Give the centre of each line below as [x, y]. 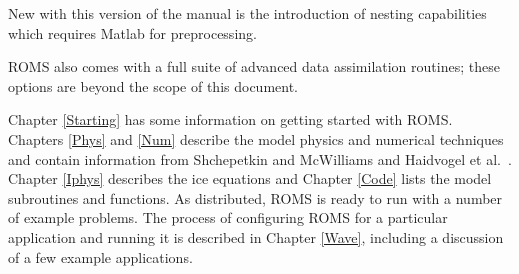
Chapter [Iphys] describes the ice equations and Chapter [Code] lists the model [250, 178]
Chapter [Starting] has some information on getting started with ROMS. [230, 119]
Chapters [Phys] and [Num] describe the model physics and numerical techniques [256, 138]
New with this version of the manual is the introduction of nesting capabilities [247, 13]
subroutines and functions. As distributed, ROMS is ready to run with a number [255, 197]
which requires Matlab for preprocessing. [132, 32]
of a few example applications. [100, 256]
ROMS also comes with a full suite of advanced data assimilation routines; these [254, 66]
